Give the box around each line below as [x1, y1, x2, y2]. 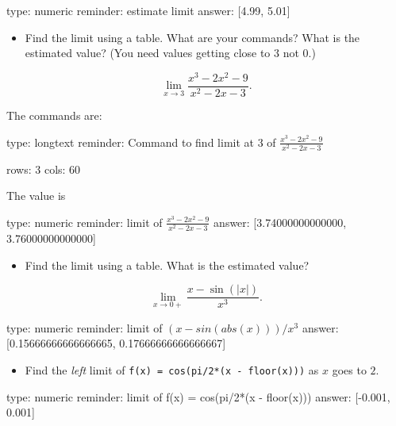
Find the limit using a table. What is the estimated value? [25, 256, 309, 273]
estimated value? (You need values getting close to [25, 44, 271, 61]
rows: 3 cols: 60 [6, 160, 81, 177]
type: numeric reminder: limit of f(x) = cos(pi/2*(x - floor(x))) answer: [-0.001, [6, 388, 390, 405]
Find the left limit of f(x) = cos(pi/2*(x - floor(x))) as [25, 362, 319, 378]
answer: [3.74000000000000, [213, 213, 347, 230]
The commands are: [6, 106, 102, 123]
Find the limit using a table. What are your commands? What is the [25, 29, 360, 45]
